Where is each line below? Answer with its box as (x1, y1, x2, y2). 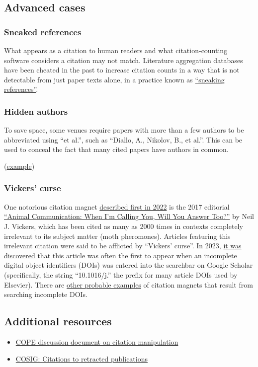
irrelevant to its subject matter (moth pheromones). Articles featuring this (4, 230, 231, 241)
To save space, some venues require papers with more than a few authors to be (4, 125, 244, 135)
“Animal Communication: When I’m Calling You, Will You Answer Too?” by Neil (4, 211, 254, 221)
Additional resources (4, 313, 112, 329)
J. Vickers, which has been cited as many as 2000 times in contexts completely (4, 220, 243, 231)
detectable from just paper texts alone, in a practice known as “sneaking (4, 74, 225, 84)
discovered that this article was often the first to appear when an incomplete (4, 250, 237, 260)
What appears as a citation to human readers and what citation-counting (4, 45, 228, 55)
